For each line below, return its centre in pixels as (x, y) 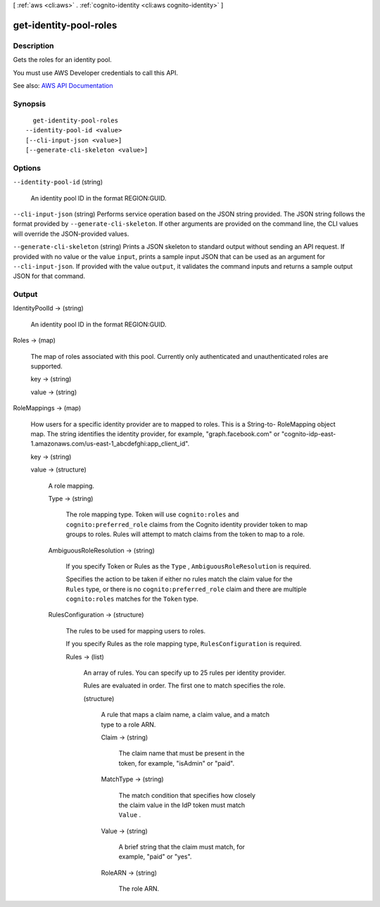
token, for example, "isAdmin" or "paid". (177, 763)
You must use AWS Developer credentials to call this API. (96, 72)
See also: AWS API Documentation (63, 85)
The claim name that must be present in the (182, 754)
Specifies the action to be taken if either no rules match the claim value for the (179, 579)
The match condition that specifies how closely (187, 795)
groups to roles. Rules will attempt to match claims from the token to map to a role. (185, 534)
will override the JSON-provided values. (71, 234)
